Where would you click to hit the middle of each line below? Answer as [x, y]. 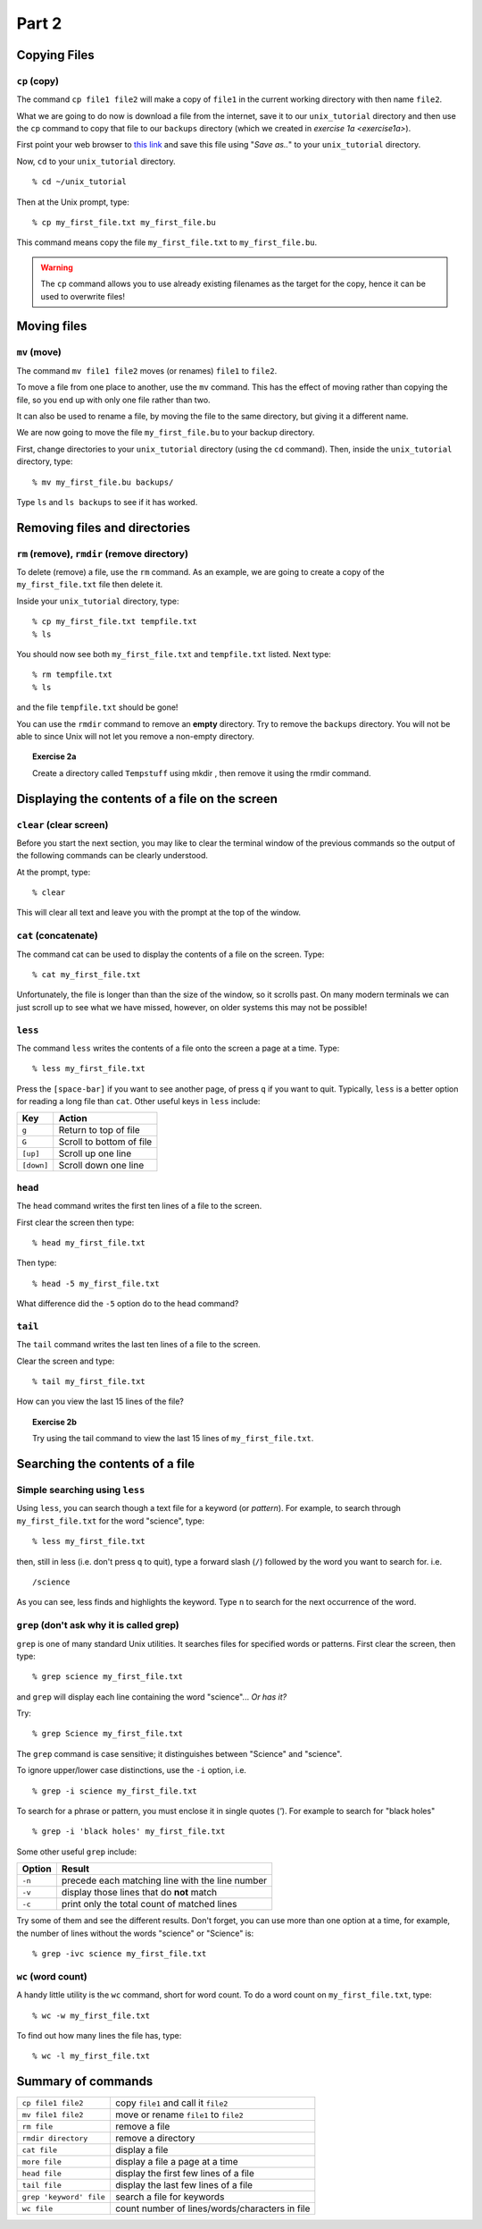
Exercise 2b [55, 1422]
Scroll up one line [95, 1153]
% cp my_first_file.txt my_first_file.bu [124, 223]
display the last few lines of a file [184, 2185]
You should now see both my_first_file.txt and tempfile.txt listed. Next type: [174, 654]
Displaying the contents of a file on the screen [147, 799]
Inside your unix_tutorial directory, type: [98, 601]
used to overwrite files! [83, 296]
